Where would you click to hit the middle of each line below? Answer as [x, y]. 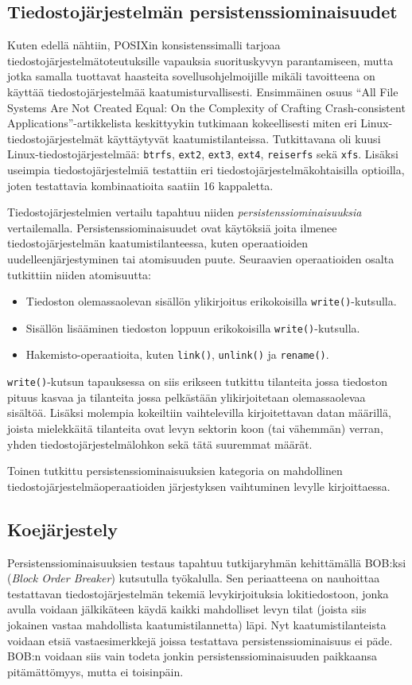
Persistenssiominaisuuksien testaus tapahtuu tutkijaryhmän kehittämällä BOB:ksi [207, 562]
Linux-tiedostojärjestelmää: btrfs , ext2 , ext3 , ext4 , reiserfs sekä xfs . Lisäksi [203, 154]
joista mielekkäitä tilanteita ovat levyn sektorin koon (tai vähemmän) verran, [195, 428]
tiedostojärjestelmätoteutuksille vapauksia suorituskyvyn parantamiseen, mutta [200, 60]
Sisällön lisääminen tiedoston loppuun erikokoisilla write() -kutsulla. [193, 327]
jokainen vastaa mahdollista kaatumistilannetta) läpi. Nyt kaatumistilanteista [197, 624]
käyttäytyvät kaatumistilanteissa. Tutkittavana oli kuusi [244, 138]
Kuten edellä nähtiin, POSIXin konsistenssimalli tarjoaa [144, 45]
